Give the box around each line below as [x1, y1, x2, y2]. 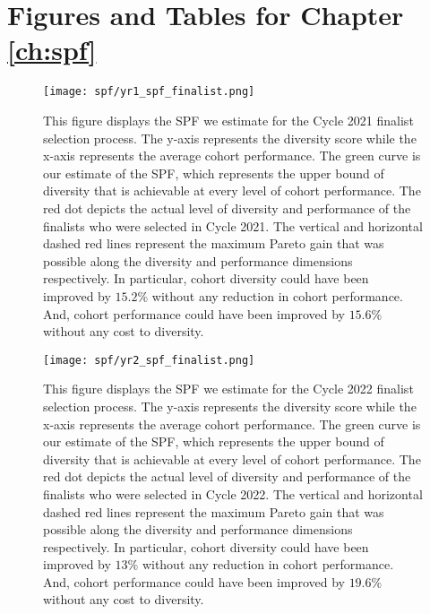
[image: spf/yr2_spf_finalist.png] [43, 353, 255, 367]
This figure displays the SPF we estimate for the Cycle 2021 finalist [43, 110, 414, 129]
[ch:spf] [7, 31, 97, 68]
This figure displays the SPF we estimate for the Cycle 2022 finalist [43, 379, 414, 398]
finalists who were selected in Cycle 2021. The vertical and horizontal [43, 216, 423, 235]
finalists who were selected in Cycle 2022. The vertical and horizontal [43, 484, 423, 503]
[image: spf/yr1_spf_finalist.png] [43, 85, 255, 99]
